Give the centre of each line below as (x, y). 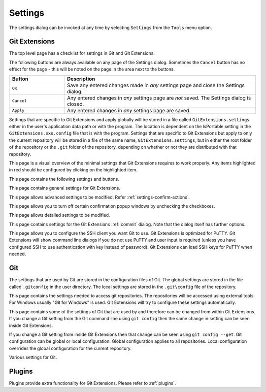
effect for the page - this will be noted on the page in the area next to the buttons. (92, 69)
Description (81, 79)
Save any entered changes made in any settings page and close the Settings (156, 85)
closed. (75, 104)
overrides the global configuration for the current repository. (70, 348)
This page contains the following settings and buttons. (64, 179)
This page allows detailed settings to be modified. (60, 215)
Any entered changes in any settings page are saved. (129, 110)
